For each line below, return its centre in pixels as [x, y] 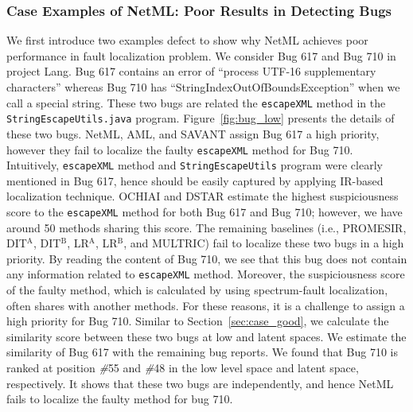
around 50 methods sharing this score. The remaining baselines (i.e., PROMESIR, [206, 227]
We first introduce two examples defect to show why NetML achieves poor [187, 40]
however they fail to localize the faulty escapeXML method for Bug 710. [180, 149]
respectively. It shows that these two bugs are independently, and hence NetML [200, 383]
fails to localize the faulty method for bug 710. [120, 399]
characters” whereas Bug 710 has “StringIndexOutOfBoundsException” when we [203, 87]
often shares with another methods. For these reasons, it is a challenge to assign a [206, 305]
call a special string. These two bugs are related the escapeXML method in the [196, 102]
